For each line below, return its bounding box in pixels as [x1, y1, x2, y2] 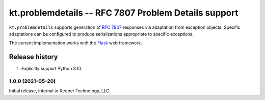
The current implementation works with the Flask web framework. [9, 40, 142, 46]
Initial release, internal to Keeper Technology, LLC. [9, 88, 111, 94]
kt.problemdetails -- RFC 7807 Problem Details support [9, 7, 238, 18]
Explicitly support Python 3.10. [21, 66, 82, 72]
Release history [9, 53, 58, 61]
